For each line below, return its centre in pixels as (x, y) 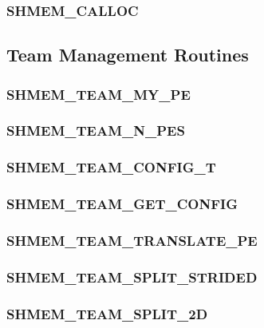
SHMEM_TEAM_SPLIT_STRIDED (132, 277)
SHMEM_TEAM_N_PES (96, 130)
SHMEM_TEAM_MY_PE (99, 94)
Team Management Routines (128, 55)
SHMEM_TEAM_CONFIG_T (111, 167)
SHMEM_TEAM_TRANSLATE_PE (132, 240)
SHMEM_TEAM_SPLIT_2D (107, 313)
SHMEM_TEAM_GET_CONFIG (122, 204)
